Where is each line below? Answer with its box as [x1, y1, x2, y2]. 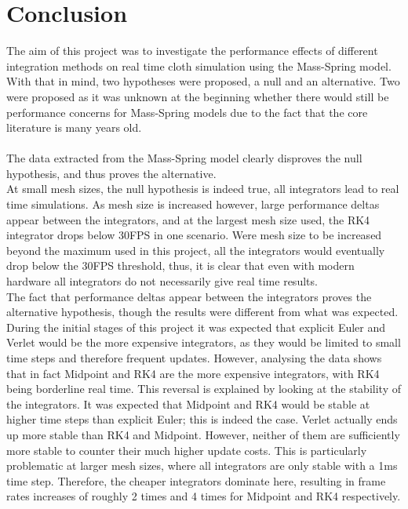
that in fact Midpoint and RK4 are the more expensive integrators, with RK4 [6, 365, 380, 381]
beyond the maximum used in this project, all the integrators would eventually [6, 242, 385, 258]
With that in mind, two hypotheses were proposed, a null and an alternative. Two [6, 73, 400, 89]
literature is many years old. [6, 119, 142, 136]
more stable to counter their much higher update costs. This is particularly [6, 442, 367, 458]
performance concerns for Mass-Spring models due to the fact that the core [6, 104, 368, 120]
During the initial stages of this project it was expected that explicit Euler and [6, 318, 386, 335]
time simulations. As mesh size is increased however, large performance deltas [6, 196, 380, 213]
